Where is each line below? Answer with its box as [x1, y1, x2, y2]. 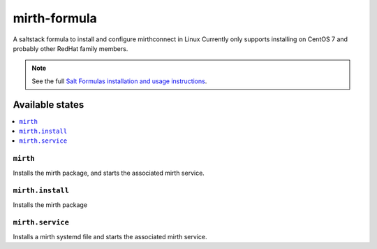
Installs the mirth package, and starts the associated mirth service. [13, 169, 205, 177]
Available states [13, 99, 84, 111]
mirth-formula [13, 10, 98, 26]
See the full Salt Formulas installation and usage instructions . [31, 77, 207, 85]
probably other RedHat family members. [13, 44, 128, 52]
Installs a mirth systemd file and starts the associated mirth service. [13, 232, 207, 241]
